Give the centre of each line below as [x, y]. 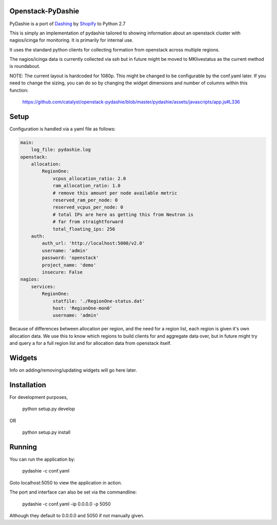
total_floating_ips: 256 [84, 229]
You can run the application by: [42, 459]
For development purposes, [39, 397]
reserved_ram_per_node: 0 [85, 200]
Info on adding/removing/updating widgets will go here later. [73, 370]
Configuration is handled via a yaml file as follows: [63, 129]
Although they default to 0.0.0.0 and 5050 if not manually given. [77, 515]
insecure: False [62, 272]
